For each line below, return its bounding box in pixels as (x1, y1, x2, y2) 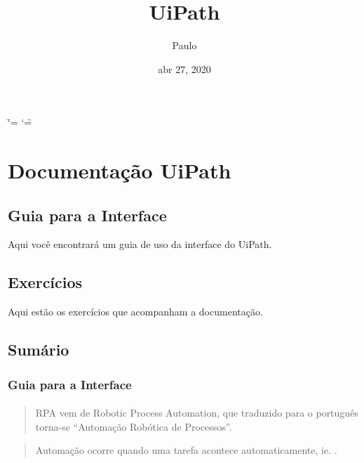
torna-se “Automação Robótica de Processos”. (35, 419, 232, 433)
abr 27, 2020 (158, 61, 211, 76)
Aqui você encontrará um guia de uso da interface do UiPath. (8, 237, 272, 252)
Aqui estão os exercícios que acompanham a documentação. (8, 304, 263, 319)
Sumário (8, 339, 69, 360)
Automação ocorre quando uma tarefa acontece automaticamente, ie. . (35, 443, 337, 457)
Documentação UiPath (8, 156, 231, 185)
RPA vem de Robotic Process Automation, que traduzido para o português (35, 405, 358, 420)
